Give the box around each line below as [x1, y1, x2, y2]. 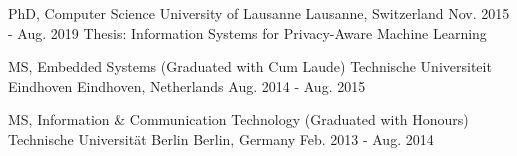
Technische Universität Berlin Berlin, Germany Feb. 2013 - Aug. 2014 [8, 128, 434, 149]
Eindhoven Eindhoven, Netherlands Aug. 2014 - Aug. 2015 [8, 75, 366, 96]
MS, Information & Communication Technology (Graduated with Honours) [8, 109, 469, 130]
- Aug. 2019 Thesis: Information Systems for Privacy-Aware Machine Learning [8, 22, 487, 43]
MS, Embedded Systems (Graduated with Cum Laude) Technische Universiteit [8, 56, 492, 77]
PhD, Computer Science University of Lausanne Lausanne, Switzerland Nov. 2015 [8, 3, 510, 23]
